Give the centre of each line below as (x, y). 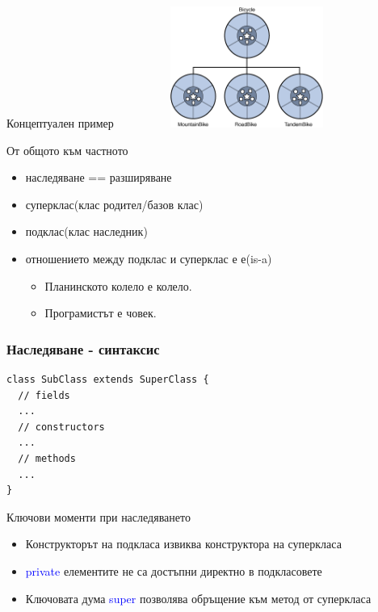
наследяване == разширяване (99, 177)
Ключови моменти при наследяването (99, 516)
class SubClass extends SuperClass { (108, 379)
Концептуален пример (60, 123)
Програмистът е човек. (101, 313)
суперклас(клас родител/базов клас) (114, 204)
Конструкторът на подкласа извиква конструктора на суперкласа (183, 544)
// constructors (61, 427)
